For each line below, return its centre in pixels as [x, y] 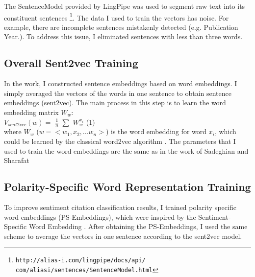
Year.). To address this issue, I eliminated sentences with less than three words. [123, 36]
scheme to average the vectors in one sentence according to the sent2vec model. [123, 236]
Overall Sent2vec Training [71, 63]
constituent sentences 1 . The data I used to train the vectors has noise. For [116, 17]
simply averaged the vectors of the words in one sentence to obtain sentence [118, 93]
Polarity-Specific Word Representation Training [127, 187]
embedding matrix [31, 112]
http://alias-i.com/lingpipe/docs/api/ [80, 261]
